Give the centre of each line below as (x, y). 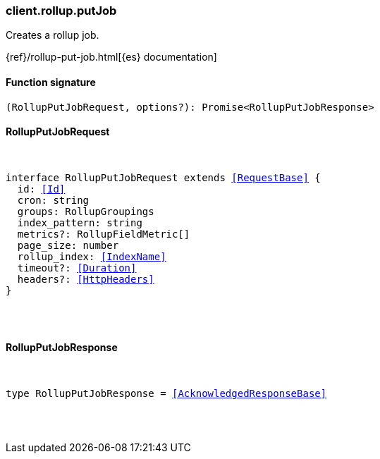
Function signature (51, 82)
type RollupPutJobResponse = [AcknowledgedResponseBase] (166, 394)
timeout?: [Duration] (77, 268)
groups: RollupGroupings (86, 211)
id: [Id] (41, 189)
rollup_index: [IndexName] (92, 256)
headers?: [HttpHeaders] (86, 279)
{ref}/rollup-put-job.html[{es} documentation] (111, 57)
